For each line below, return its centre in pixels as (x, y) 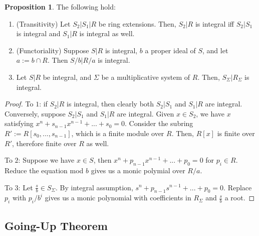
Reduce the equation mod (44, 170)
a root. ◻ (240, 198)
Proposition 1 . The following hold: (60, 7)
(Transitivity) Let (43, 23)
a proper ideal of (170, 50)
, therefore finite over (44, 143)
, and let (215, 50)
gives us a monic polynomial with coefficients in (118, 198)
